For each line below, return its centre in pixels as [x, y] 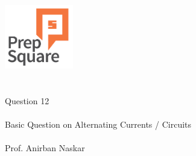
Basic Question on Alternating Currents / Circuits [98, 124]
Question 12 [27, 100]
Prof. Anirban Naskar [45, 147]
